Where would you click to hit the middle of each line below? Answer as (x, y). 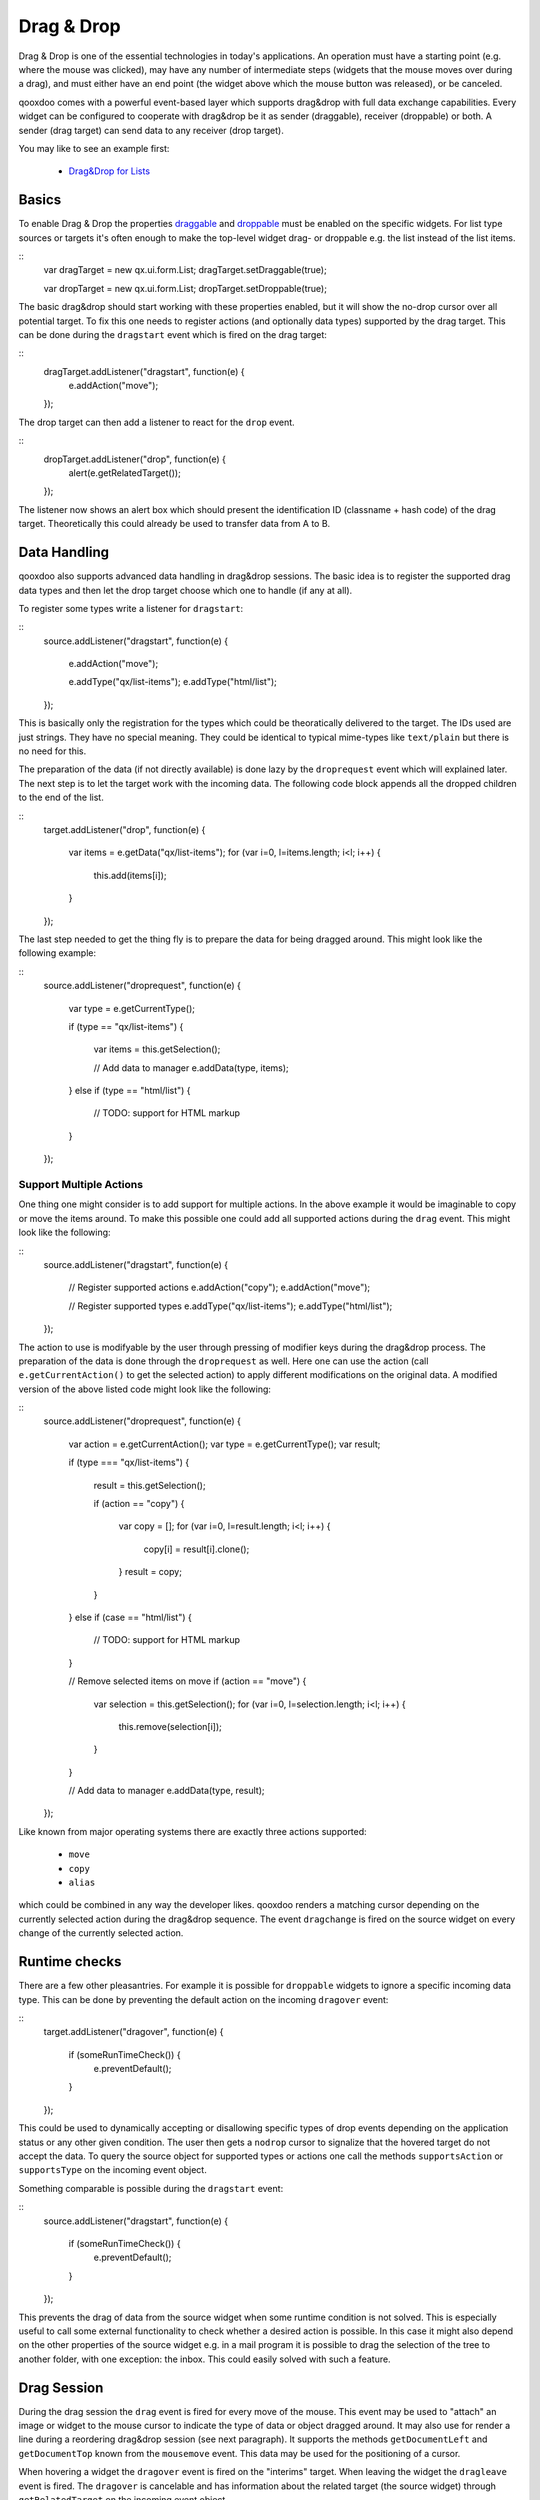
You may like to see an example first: (94, 148)
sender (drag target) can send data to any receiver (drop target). (151, 130)
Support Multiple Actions (81, 1184)
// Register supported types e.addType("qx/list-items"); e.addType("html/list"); (230, 1306)
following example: (57, 953)
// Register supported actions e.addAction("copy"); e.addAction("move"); (219, 1287)
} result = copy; (150, 1572)
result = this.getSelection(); (149, 1485)
